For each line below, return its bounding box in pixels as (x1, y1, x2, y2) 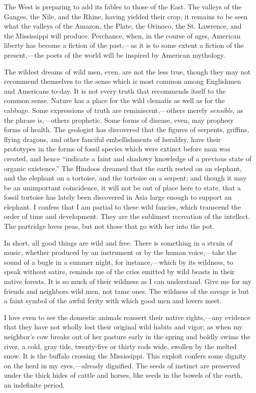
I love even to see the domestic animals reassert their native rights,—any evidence (4, 312, 251, 322)
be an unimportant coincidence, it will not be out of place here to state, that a (4, 182, 241, 192)
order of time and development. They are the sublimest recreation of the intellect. (4, 211, 250, 221)
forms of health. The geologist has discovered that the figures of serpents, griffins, (4, 124, 249, 135)
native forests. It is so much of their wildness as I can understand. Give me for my (4, 276, 252, 286)
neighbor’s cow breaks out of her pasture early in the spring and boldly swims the (4, 331, 251, 341)
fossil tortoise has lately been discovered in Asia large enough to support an (4, 192, 232, 202)
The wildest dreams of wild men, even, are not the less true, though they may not (4, 66, 251, 76)
